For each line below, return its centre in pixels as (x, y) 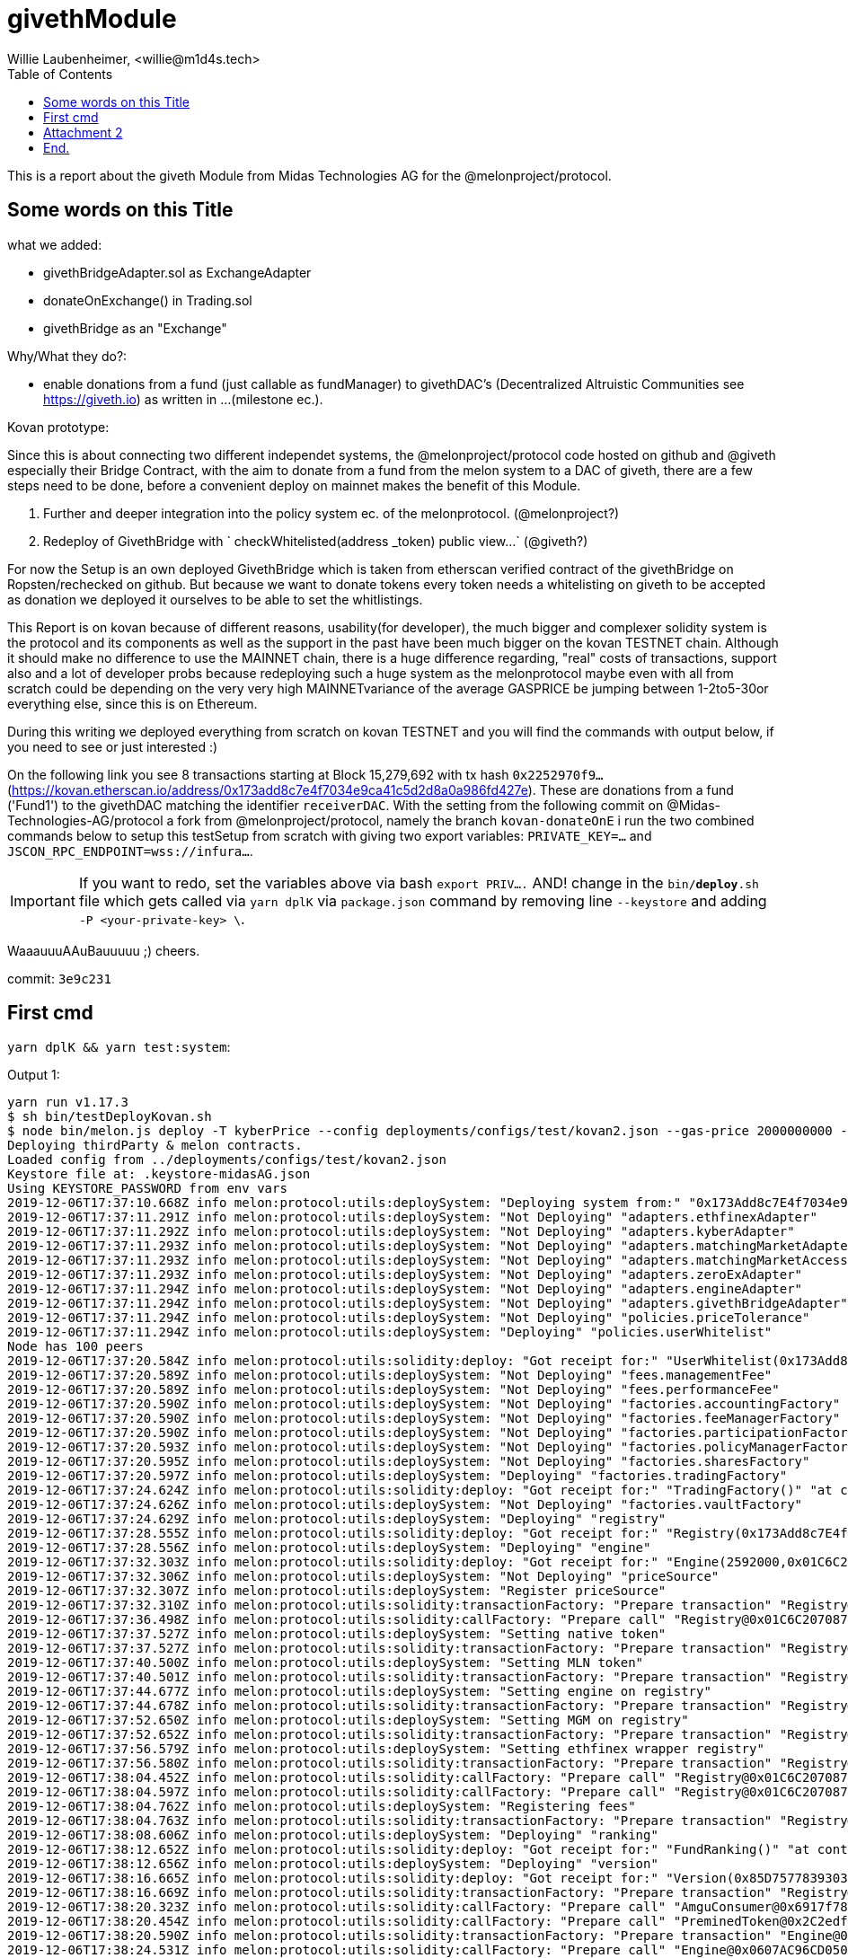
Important (43, 900)
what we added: (55, 244)
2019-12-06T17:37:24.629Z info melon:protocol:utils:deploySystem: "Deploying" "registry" (337, 1519)
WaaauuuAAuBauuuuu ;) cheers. (104, 950)
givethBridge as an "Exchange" (135, 328)
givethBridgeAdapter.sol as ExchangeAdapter (177, 272)
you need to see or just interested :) (113, 746)
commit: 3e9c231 (59, 978)
